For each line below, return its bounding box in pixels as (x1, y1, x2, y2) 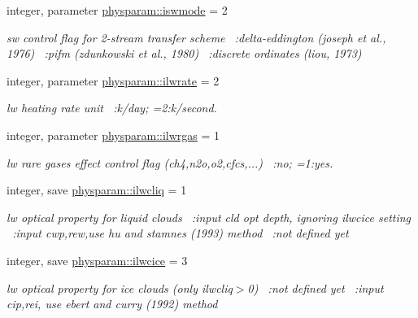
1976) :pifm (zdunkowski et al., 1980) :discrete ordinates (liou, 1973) (7, 45, 362, 62)
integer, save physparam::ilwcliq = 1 (7, 181, 187, 198)
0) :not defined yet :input (247, 279, 384, 296)
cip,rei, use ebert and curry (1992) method (7, 295, 218, 312)
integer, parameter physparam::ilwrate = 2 (7, 72, 220, 89)
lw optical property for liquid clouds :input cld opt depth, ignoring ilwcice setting (7, 208, 411, 225)
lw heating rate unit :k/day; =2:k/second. (7, 99, 217, 116)
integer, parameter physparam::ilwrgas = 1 (7, 126, 220, 143)
